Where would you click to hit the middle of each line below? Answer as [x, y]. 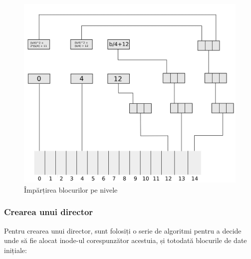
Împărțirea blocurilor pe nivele [71, 189]
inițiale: [15, 250]
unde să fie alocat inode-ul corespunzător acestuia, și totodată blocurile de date [125, 240]
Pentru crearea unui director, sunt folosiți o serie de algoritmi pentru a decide [123, 230]
